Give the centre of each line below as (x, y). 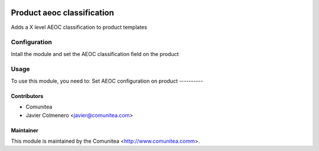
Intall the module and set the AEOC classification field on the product (95, 54)
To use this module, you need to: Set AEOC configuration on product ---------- (107, 81)
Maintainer (25, 130)
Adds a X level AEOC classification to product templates (79, 27)
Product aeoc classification (63, 13)
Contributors (27, 96)
